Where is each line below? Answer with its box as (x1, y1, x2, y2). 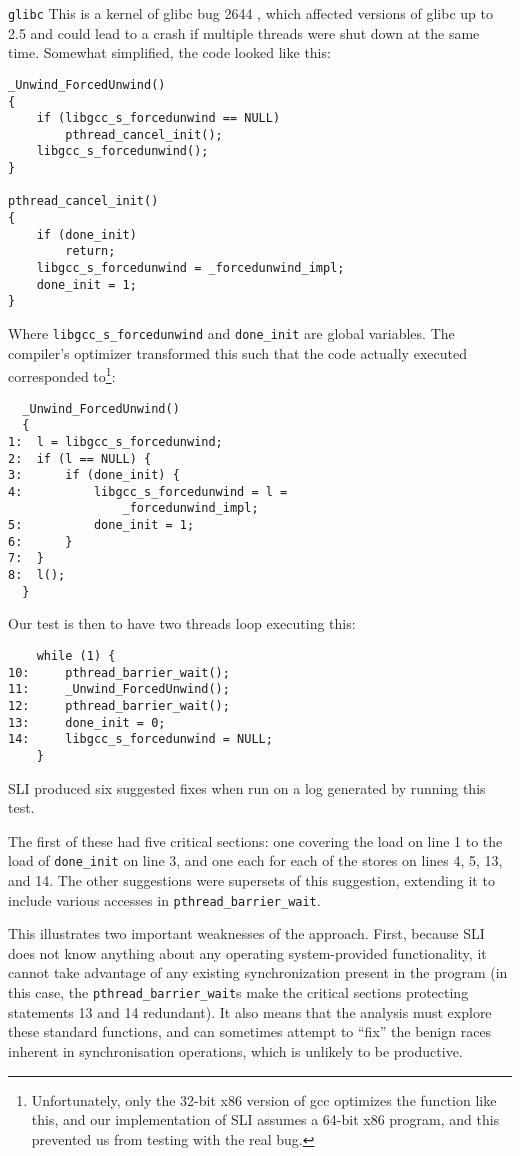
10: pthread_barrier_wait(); (8, 665, 230, 680)
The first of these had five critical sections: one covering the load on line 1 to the (8, 830, 503, 851)
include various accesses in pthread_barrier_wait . (8, 889, 321, 910)
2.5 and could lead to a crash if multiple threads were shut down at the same (8, 22, 480, 43)
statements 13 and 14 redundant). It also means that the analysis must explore (8, 1001, 492, 1022)
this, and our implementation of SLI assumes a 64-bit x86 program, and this (31, 1109, 500, 1130)
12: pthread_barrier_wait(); (8, 698, 230, 713)
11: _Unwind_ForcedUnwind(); (8, 682, 230, 697)
